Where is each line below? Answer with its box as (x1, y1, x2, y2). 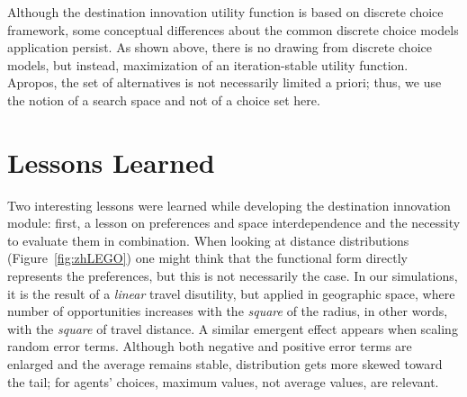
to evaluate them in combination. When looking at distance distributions (7, 230, 409, 249)
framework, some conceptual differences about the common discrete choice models (7, 20, 459, 39)
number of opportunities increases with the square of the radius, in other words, (7, 302, 448, 320)
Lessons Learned (7, 143, 215, 180)
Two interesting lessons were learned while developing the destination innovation (7, 195, 451, 214)
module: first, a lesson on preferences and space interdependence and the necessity (7, 213, 461, 232)
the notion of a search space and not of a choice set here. (7, 90, 320, 109)
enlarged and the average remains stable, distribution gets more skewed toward (7, 355, 443, 374)
